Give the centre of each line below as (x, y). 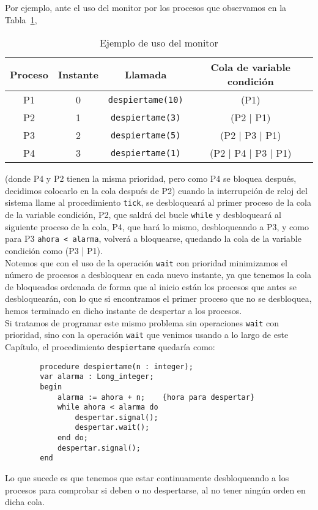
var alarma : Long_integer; (97, 377)
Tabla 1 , (21, 19)
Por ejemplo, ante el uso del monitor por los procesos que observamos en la (146, 7)
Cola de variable (251, 67)
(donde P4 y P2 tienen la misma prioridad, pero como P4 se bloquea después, (151, 178)
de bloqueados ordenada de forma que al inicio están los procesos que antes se (151, 286)
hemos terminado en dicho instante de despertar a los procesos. (124, 310)
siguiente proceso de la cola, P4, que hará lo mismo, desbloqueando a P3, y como (157, 226)
